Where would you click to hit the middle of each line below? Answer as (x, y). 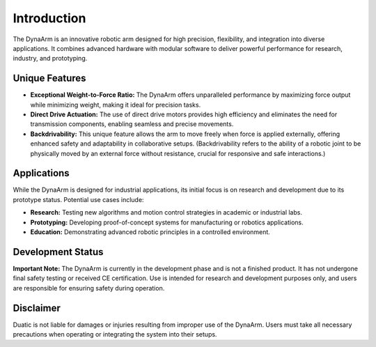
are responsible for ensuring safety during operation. (89, 288)
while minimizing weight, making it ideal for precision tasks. (116, 105)
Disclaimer (37, 308)
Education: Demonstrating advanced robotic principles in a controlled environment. (150, 232)
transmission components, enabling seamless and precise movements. (132, 124)
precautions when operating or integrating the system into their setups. (115, 334)
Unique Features (49, 78)
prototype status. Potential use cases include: (78, 199)
